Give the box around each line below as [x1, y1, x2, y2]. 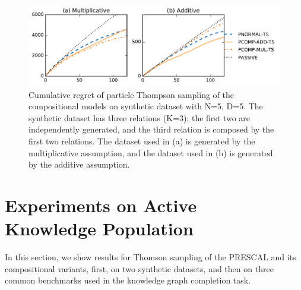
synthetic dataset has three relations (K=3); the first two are [28, 111, 251, 124]
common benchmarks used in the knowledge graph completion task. [5, 274, 251, 286]
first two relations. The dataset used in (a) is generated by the [28, 135, 255, 147]
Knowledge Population [5, 216, 194, 241]
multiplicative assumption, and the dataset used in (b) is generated [28, 146, 273, 159]
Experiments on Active [5, 193, 197, 217]
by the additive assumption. [28, 158, 130, 171]
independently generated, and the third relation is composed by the [28, 123, 274, 135]
